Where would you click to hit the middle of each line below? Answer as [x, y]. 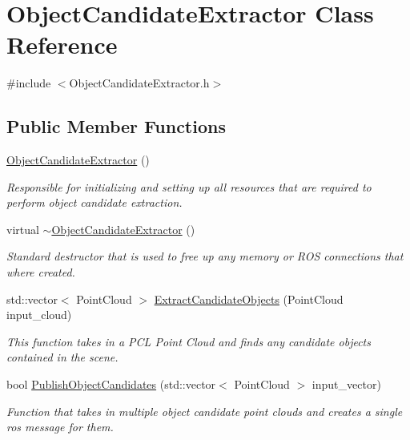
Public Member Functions [116, 126]
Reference [62, 44]
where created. [41, 272]
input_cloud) [39, 315]
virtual [23, 229]
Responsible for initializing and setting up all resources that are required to [189, 186]
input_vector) [346, 384]
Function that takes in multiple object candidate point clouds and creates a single [205, 411]
